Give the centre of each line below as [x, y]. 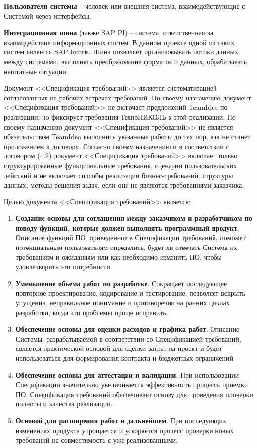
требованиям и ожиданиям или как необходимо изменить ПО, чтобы [119, 257]
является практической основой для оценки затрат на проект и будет [119, 348]
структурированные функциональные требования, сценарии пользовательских [121, 165]
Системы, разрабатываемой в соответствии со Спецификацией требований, [128, 338]
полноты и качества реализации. [64, 404]
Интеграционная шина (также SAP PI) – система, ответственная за [108, 32]
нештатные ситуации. [36, 71]
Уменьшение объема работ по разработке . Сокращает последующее [121, 283]
